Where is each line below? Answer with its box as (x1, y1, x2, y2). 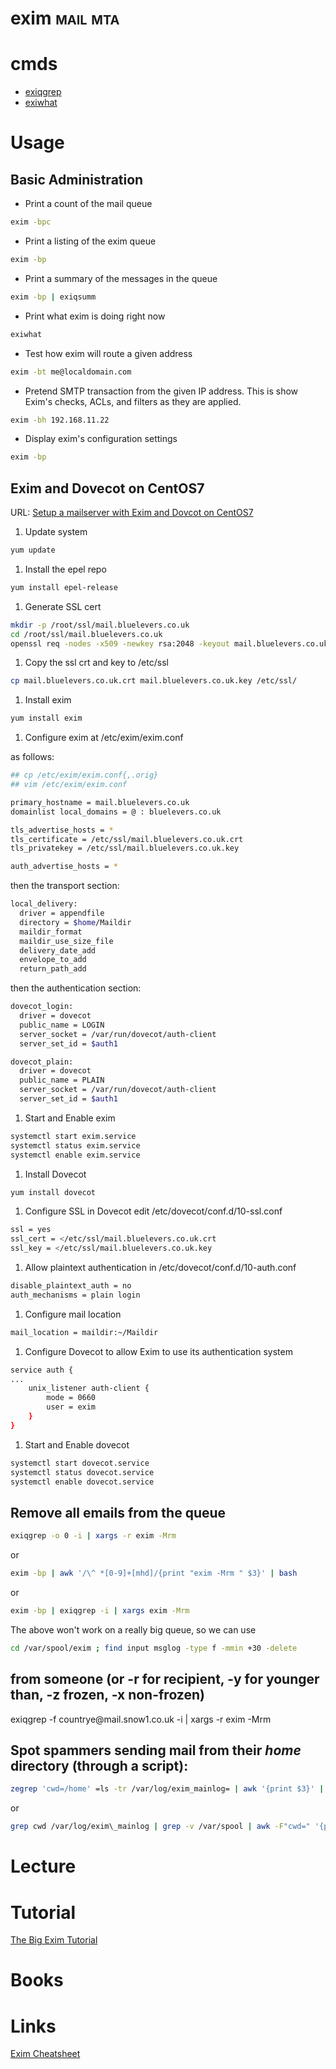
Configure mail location (24, 1308, 122, 1320)
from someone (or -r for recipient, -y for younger (10, 1671, 320, 1688)
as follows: (10, 751, 55, 763)
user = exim (46, 1402, 97, 1412)
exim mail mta (10, 7, 120, 30)
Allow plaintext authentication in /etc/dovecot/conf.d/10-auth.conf (24, 1262, 297, 1274)
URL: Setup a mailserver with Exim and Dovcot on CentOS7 (10, 507, 254, 519)
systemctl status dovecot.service (10, 1467, 155, 1477)
